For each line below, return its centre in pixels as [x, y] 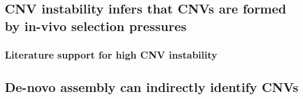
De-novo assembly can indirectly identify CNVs [151, 87]
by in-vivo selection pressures [96, 25]
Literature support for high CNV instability [111, 55]
